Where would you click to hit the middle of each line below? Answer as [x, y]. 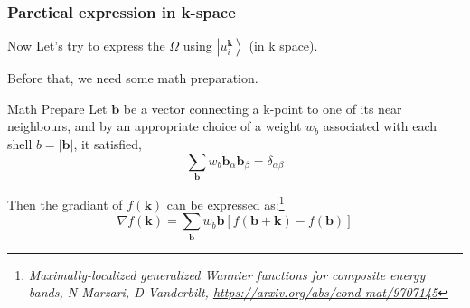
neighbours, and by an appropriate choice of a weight [155, 126]
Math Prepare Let [57, 108]
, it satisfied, [108, 144]
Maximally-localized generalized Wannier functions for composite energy [227, 274]
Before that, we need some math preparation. [133, 78]
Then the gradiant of [65, 204]
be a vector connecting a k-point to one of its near [263, 108]
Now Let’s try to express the [86, 46]
